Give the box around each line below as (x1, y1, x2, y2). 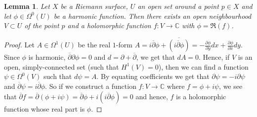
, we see (219, 80, 243, 91)
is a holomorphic (176, 91, 226, 102)
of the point (24, 20, 59, 31)
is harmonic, (28, 52, 66, 62)
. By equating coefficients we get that (96, 71, 210, 81)
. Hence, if (199, 52, 230, 62)
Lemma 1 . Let (4, 1, 50, 11)
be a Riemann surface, (60, 1, 128, 11)
